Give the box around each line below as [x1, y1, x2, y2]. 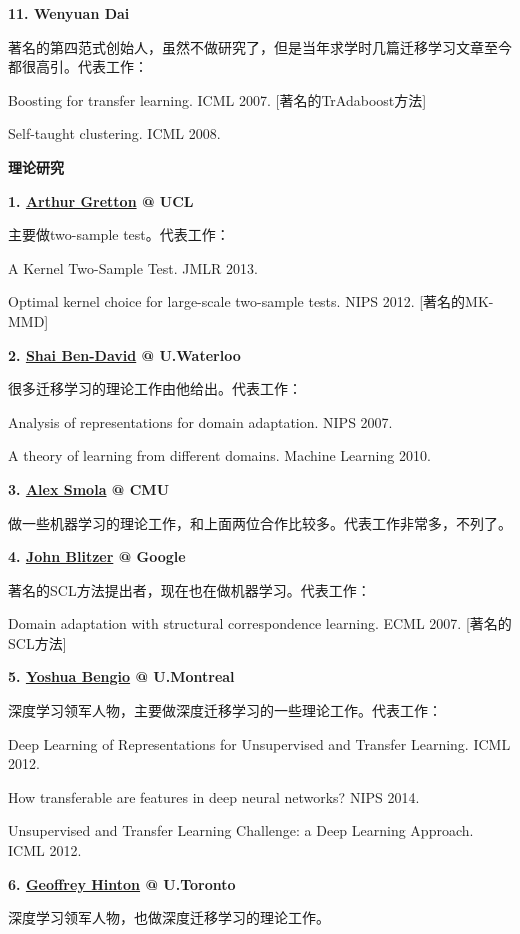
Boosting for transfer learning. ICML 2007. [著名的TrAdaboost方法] [8, 89, 427, 110]
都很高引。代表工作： [8, 56, 148, 77]
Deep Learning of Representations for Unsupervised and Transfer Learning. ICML [8, 733, 511, 754]
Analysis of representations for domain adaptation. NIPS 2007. [8, 411, 393, 432]
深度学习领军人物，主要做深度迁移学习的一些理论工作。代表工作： [8, 700, 442, 721]
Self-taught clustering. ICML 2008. [8, 123, 221, 144]
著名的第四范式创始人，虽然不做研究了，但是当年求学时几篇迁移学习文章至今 [8, 36, 512, 57]
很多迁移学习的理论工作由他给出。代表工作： [8, 378, 302, 399]
